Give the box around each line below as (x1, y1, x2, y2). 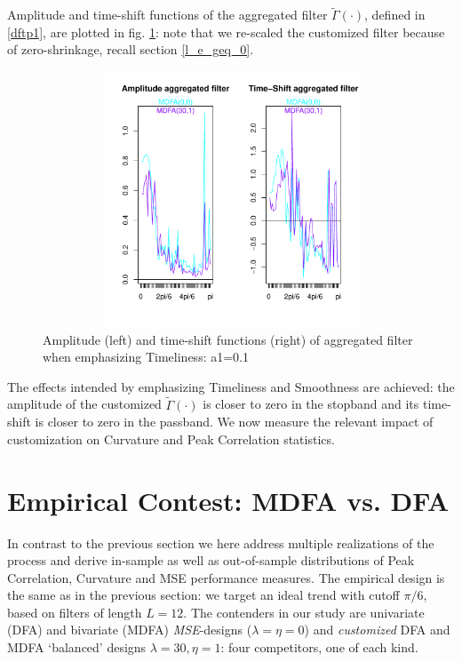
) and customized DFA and (304, 620, 450, 639)
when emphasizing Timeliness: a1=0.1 (43, 347, 249, 366)
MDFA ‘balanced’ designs (7, 638, 147, 657)
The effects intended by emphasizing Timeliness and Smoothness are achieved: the (7, 377, 455, 395)
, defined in (364, 5, 426, 24)
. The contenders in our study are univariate (183, 602, 425, 621)
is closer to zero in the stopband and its (203, 395, 419, 413)
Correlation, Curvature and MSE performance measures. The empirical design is (7, 568, 445, 586)
